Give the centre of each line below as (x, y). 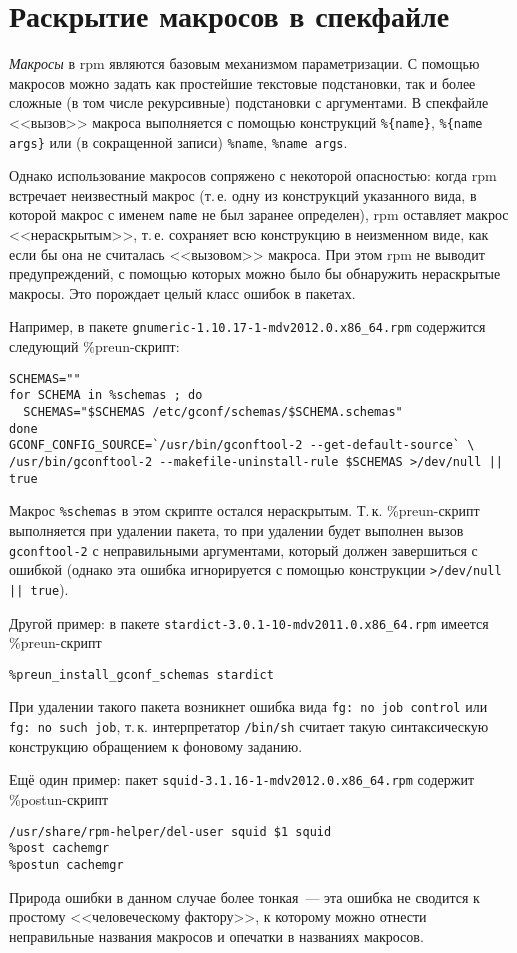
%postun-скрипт (59, 798)
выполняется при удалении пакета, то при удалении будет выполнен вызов (236, 529)
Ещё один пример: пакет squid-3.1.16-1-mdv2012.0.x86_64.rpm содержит (241, 779)
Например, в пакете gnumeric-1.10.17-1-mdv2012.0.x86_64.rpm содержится (247, 326)
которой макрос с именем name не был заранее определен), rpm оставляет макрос (259, 214)
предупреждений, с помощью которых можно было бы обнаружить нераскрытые (255, 273)
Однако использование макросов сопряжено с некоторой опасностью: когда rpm (253, 175)
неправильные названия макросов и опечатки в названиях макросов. (216, 935)
